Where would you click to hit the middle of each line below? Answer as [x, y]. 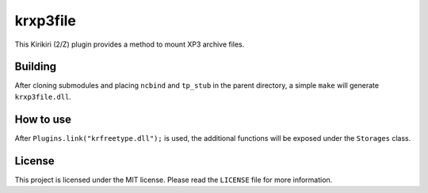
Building [36, 67]
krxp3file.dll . [43, 96]
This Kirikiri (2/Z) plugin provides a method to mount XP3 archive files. [130, 44]
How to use [43, 119]
